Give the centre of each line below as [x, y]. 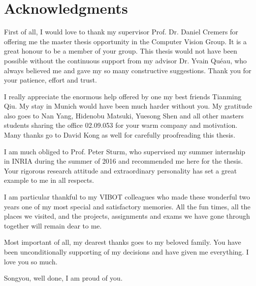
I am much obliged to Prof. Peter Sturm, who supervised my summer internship [125, 151]
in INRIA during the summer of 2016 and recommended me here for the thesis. [124, 161]
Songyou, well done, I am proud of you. [63, 278]
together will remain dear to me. [53, 225]
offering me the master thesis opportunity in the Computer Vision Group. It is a [126, 41]
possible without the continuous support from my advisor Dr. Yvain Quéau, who [126, 60]
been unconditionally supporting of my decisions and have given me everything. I [126, 252]
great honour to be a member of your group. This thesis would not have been [121, 51]
